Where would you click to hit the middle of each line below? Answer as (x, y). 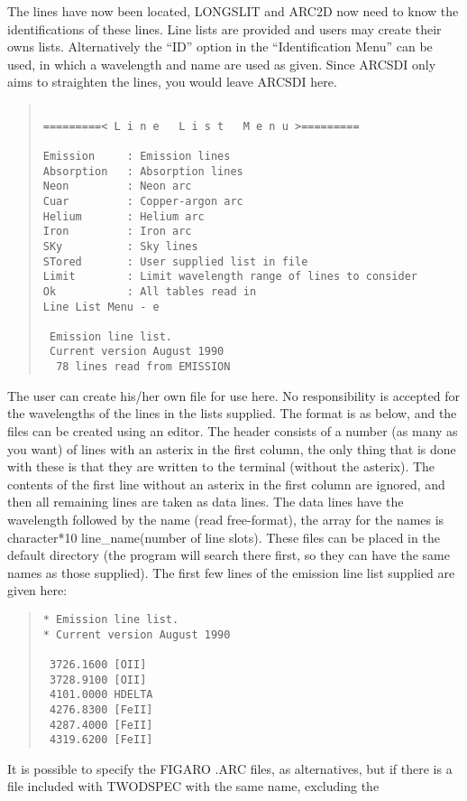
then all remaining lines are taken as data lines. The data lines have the (206, 502)
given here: (37, 590)
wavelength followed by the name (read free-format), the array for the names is (226, 519)
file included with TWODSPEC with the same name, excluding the (193, 786)
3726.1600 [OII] (98, 664)
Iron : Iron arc (117, 232)
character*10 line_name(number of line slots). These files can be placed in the (224, 537)
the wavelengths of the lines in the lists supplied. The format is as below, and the (232, 413)
